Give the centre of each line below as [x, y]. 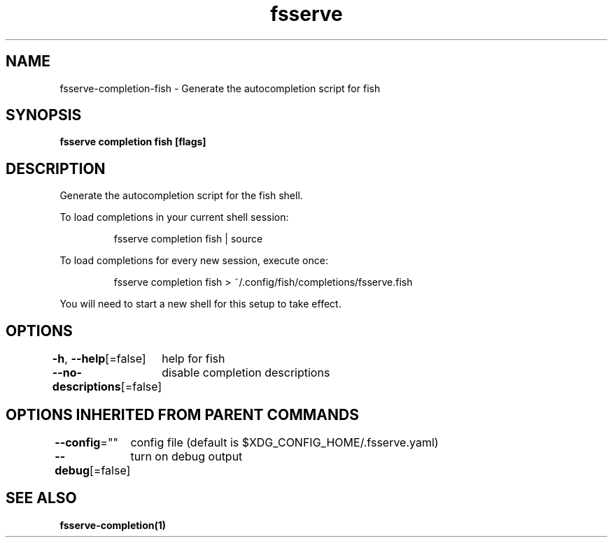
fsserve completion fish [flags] [133, 142]
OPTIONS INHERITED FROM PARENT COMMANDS [182, 414]
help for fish [193, 359]
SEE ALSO [41, 498]
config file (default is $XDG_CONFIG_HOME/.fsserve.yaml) [284, 442]
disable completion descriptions [246, 373]
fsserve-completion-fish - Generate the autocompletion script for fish [220, 88]
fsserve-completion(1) [113, 525]
